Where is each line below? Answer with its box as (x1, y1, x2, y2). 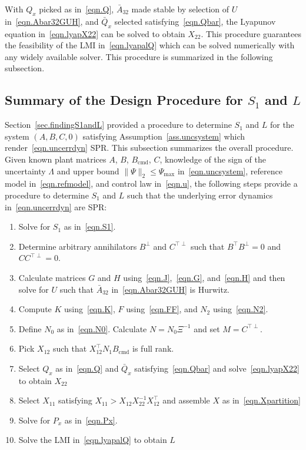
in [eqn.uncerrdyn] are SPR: (5, 200, 107, 213)
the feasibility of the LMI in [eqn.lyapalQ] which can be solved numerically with (5, 39, 295, 51)
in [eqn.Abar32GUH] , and (5, 15, 99, 27)
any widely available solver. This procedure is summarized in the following (5, 50, 273, 62)
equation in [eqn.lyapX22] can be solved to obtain (5, 27, 185, 39)
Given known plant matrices (5, 153, 107, 165)
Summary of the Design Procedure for (5, 91, 243, 109)
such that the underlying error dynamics (127, 188, 273, 201)
